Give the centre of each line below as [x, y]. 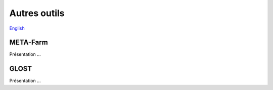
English [17, 28]
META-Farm [29, 42]
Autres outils [37, 13]
